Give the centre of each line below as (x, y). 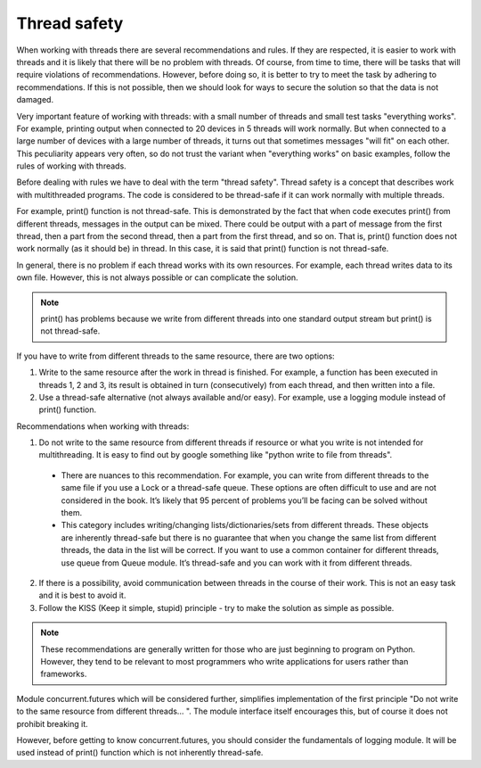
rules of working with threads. (71, 166)
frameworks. (64, 674)
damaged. (35, 100)
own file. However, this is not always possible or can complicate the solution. (157, 277)
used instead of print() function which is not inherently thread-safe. (140, 753)
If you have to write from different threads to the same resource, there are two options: (175, 356)
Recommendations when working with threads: (103, 426)
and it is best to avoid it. (82, 595)
